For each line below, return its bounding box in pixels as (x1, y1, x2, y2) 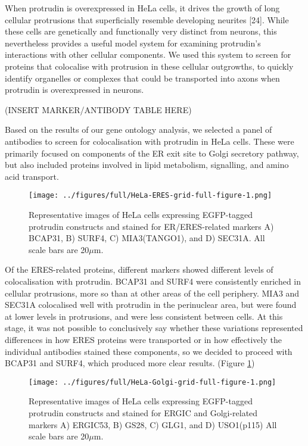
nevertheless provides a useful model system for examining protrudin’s (5, 36, 261, 49)
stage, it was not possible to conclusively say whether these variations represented (5, 322, 303, 334)
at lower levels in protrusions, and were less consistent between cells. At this (5, 310, 283, 322)
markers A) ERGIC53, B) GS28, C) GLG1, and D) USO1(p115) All (29, 418, 277, 431)
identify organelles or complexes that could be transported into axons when (5, 71, 280, 84)
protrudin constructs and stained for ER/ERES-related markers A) (29, 220, 274, 232)
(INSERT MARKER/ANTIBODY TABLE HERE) (5, 103, 192, 116)
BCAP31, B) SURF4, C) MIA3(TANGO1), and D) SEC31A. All (29, 232, 265, 244)
